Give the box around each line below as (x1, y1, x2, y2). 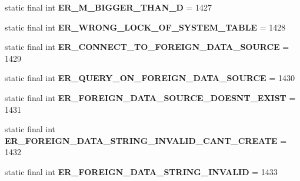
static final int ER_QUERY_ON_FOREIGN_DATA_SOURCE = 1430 (5, 72, 295, 84)
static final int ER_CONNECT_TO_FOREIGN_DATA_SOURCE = (5, 41, 289, 53)
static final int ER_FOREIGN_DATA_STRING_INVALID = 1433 (5, 165, 278, 177)
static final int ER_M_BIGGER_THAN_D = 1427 (5, 1, 212, 13)
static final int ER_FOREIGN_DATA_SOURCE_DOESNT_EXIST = (5, 91, 296, 103)
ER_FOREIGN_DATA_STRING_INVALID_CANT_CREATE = (5, 134, 287, 146)
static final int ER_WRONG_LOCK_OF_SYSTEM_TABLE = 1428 (5, 21, 286, 33)
